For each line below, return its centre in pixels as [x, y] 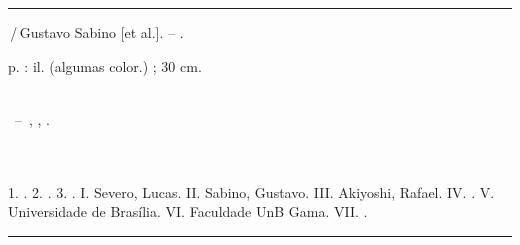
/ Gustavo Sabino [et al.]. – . [97, 32]
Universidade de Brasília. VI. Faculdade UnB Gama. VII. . [188, 211]
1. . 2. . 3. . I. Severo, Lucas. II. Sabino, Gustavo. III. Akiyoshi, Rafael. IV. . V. [251, 191]
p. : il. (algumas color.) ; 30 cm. [105, 65]
